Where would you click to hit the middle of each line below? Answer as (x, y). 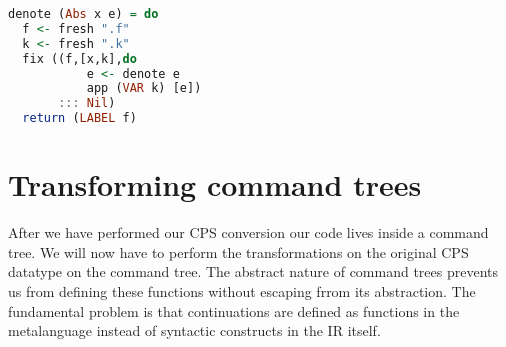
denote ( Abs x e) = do (83, 14)
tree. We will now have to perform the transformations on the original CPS (238, 251)
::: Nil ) (87, 103)
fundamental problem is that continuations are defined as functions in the (234, 310)
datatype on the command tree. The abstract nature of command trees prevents (253, 271)
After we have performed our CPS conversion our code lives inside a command (248, 232)
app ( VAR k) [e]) (144, 88)
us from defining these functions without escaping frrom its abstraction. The (242, 290)
